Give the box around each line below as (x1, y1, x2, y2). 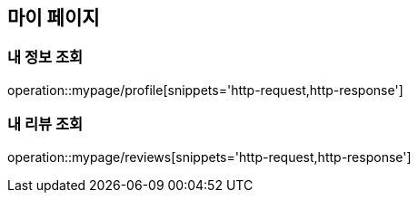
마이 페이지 (7, 6, 100, 29)
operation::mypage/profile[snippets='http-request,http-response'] (7, 81, 403, 98)
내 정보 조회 (7, 48, 84, 67)
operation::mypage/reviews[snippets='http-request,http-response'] (7, 148, 412, 165)
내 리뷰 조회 (7, 115, 84, 134)
